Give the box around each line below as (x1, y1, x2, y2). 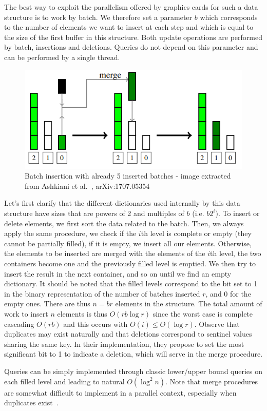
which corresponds (200, 11, 258, 22)
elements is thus (57, 308, 107, 319)
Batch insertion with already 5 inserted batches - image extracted (25, 170, 231, 181)
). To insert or (215, 208, 260, 219)
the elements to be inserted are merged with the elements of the (4, 248, 205, 259)
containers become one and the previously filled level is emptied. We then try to (4, 258, 256, 269)
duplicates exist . (4, 397, 59, 408)
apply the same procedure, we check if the (4, 228, 137, 239)
